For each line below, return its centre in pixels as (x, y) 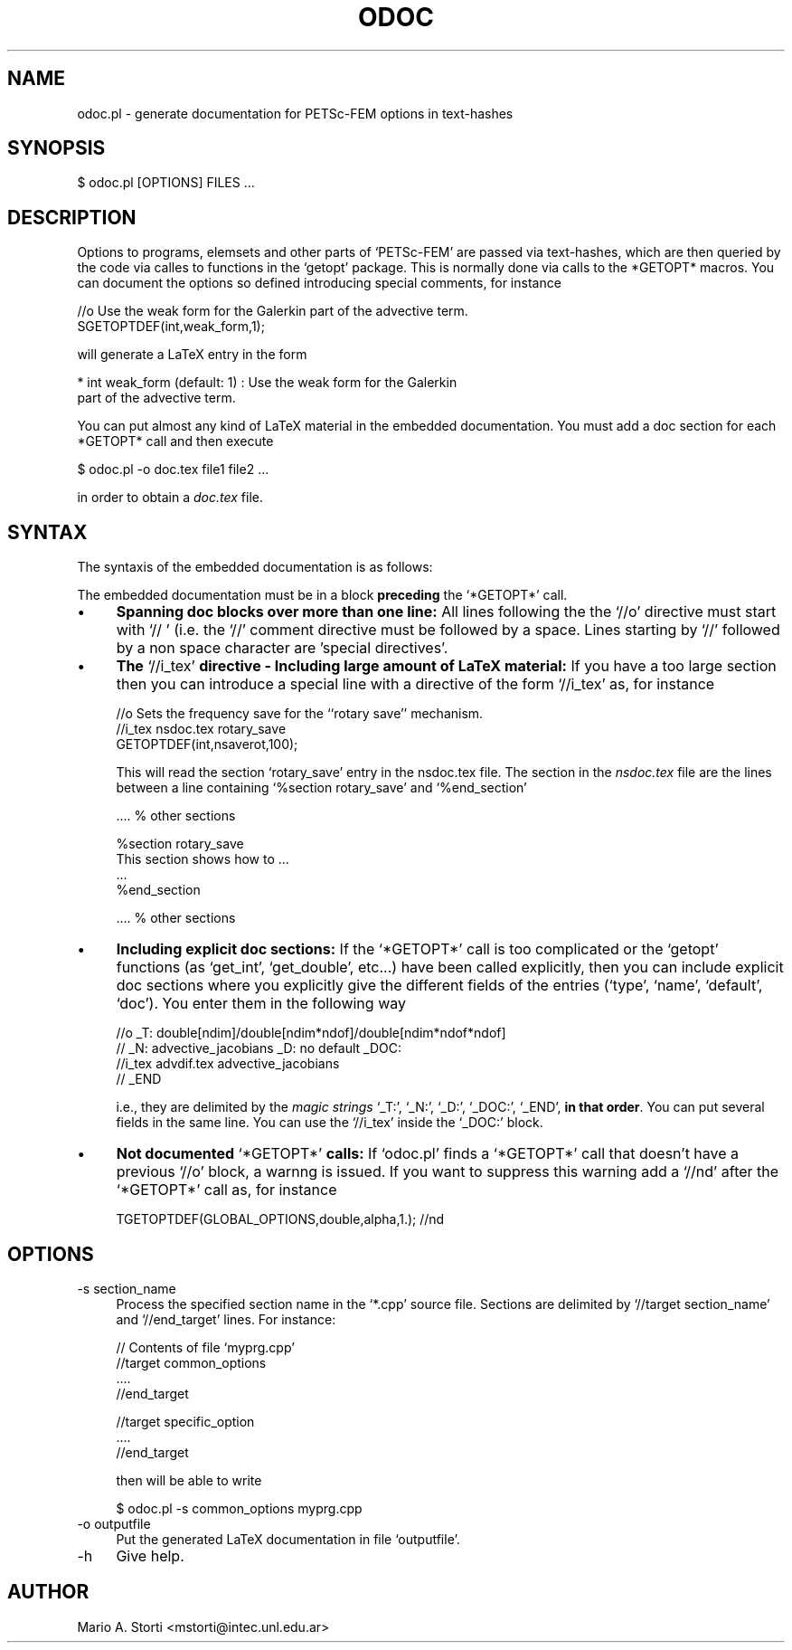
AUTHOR (48, 1592)
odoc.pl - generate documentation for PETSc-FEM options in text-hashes (295, 113)
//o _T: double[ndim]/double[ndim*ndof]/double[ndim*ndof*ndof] (311, 1033)
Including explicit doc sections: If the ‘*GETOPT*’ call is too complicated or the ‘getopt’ (417, 949)
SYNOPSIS (57, 148)
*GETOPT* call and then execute (175, 441)
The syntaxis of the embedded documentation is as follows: (255, 567)
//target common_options (191, 1362)
